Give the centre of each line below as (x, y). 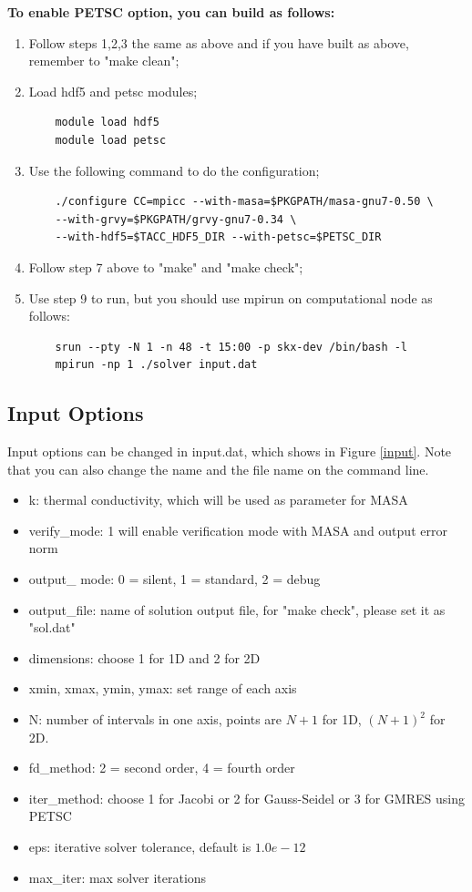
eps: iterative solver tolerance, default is (140, 847)
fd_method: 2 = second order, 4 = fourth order (162, 768)
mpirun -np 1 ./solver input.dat (156, 365)
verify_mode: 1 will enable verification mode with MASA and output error (238, 530)
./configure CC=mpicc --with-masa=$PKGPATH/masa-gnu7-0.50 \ (244, 202)
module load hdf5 (107, 123)
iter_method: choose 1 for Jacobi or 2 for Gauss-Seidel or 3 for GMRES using (246, 798)
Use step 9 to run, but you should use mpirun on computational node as (231, 297)
